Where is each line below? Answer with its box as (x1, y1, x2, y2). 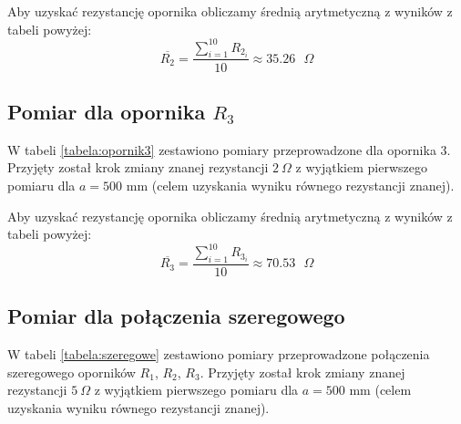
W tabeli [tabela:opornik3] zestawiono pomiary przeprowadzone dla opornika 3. (7, 140, 451, 159)
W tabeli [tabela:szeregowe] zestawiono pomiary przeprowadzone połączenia (7, 345, 430, 364)
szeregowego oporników (7, 362, 136, 381)
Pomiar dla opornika (7, 97, 206, 125)
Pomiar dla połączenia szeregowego (7, 302, 345, 330)
